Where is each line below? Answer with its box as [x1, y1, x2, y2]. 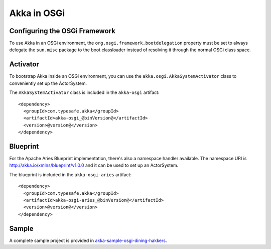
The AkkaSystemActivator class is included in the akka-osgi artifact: [9, 89, 160, 95]
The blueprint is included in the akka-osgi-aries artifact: [9, 171, 131, 178]
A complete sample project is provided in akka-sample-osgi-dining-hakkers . [9, 237, 167, 243]
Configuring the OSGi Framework [9, 27, 115, 35]
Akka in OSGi [9, 8, 65, 19]
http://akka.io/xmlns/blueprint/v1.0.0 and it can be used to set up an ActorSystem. [9, 162, 179, 168]
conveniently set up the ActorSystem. [9, 80, 87, 86]
